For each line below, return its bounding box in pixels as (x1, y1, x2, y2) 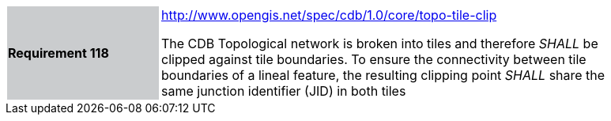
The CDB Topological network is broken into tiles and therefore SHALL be (161, 36, 598, 51)
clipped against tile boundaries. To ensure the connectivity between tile (161, 51, 586, 67)
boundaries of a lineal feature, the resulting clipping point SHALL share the (161, 67, 605, 83)
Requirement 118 (8, 45, 109, 61)
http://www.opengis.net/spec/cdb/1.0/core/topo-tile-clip (161, 7, 497, 23)
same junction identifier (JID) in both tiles (161, 83, 406, 99)
